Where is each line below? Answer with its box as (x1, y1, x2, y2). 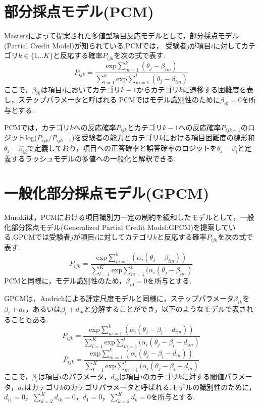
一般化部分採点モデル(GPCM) (4, 183, 210, 203)
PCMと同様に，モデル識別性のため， (4, 275, 126, 286)
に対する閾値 (182, 371, 224, 382)
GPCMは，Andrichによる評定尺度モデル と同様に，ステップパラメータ (4, 293, 234, 304)
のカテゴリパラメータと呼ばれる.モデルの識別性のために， (63, 381, 256, 392)
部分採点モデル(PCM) (4, 1, 154, 22)
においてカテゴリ (64, 84, 121, 94)
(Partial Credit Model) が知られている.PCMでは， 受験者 (4, 40, 187, 50)
